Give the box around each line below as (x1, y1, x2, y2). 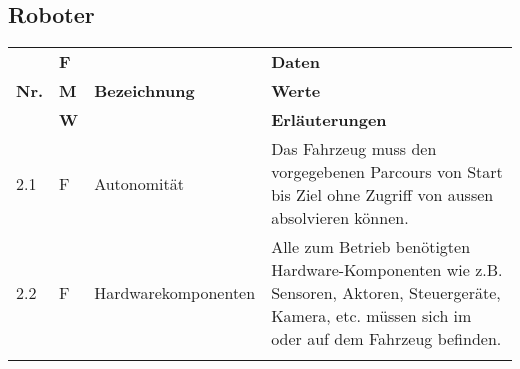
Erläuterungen (271, 108, 387, 132)
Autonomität (94, 171, 184, 195)
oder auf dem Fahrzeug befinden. (271, 327, 502, 351)
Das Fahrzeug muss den (271, 137, 437, 161)
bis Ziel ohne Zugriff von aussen (271, 183, 494, 207)
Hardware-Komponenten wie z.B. (271, 258, 503, 282)
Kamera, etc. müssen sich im (271, 304, 472, 328)
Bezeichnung (94, 79, 195, 103)
